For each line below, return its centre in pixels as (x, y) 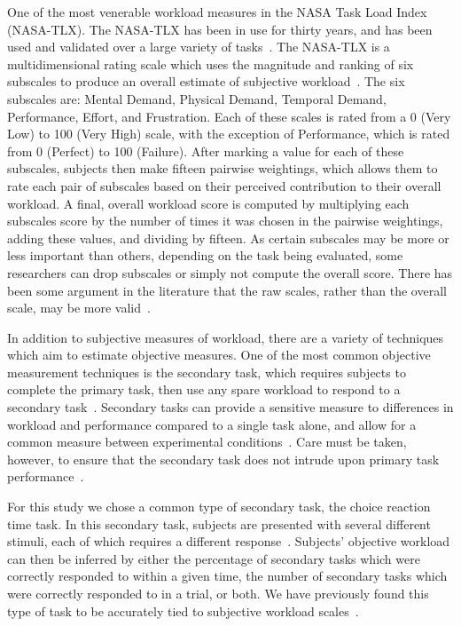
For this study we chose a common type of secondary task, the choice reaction (219, 507)
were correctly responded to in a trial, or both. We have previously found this (218, 593)
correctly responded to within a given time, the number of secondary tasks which (227, 576)
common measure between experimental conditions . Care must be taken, (207, 442)
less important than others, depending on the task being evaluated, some (205, 255)
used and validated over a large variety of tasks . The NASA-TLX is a (199, 47)
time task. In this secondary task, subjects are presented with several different (219, 523)
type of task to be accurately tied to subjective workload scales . (183, 610)
